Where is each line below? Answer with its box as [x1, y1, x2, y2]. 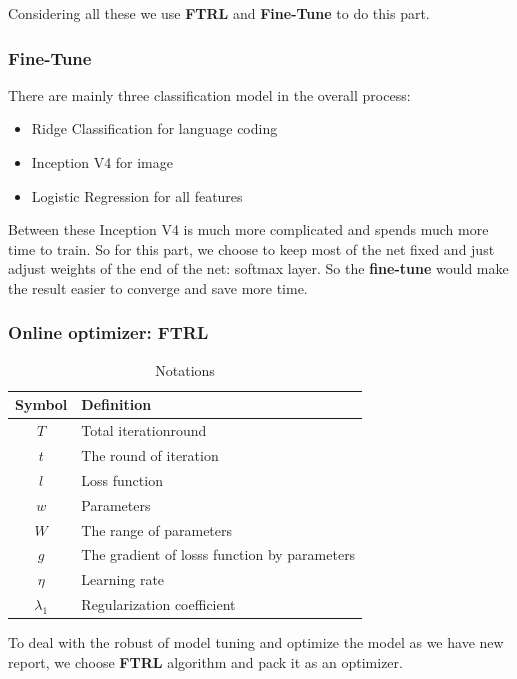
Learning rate [81, 569, 165, 590]
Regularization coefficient [81, 594, 236, 615]
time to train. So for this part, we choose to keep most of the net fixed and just [8, 238, 495, 259]
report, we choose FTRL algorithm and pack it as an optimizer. [8, 651, 403, 672]
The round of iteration [81, 445, 219, 466]
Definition [81, 394, 152, 415]
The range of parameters [81, 519, 233, 540]
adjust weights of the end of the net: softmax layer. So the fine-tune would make [8, 258, 509, 279]
